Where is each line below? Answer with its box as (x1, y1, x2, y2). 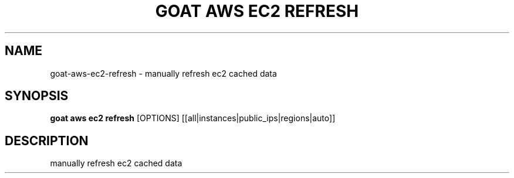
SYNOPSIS (5, 88, 69, 104)
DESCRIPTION (5, 133, 89, 148)
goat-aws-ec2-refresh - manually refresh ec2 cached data (50, 68, 277, 78)
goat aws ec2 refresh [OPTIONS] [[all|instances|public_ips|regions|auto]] (50, 113, 336, 124)
